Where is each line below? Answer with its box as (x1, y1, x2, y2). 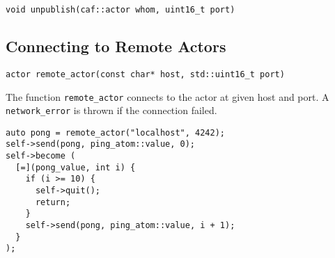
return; (35, 197, 71, 207)
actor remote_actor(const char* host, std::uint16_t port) (6, 69, 285, 79)
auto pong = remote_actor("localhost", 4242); (6, 127, 225, 138)
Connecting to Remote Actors (6, 35, 226, 57)
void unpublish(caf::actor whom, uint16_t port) (6, 5, 235, 15)
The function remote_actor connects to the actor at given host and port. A (6, 89, 329, 104)
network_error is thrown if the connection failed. (6, 103, 217, 118)
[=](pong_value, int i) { (15, 162, 136, 172)
